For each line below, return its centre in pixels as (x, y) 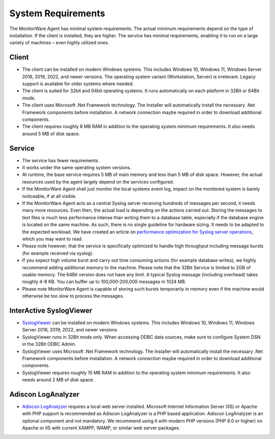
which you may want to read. (52, 239)
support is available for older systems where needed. (78, 84)
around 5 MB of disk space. (51, 134)
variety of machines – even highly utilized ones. (59, 43)
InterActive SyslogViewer (51, 310)
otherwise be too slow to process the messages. (73, 296)
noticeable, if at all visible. (49, 196)
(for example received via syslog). (58, 253)
